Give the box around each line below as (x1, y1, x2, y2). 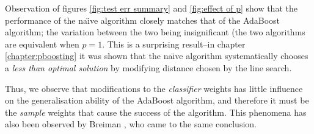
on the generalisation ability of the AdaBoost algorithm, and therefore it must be (5, 94, 309, 107)
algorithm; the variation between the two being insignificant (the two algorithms (5, 26, 305, 38)
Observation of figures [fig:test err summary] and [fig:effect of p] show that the (5, 2, 298, 14)
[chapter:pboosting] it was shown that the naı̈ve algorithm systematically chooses (5, 49, 309, 62)
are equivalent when (5, 37, 79, 50)
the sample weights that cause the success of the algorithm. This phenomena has (5, 105, 307, 118)
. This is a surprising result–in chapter (102, 37, 246, 50)
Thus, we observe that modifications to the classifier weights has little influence (5, 82, 303, 94)
